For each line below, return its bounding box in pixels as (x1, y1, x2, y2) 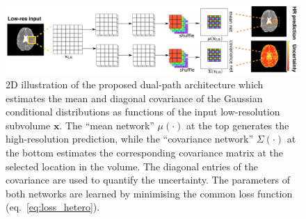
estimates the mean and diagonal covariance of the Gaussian (6, 90, 263, 105)
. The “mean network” (59, 117, 154, 132)
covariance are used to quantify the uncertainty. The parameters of (6, 172, 291, 187)
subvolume (6, 117, 51, 132)
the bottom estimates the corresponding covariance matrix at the (6, 145, 283, 159)
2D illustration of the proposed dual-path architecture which (6, 76, 264, 91)
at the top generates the (186, 117, 289, 132)
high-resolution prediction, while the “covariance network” (6, 131, 254, 146)
